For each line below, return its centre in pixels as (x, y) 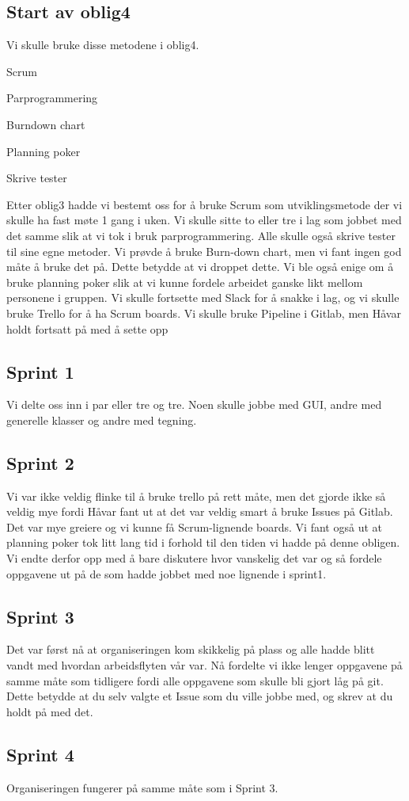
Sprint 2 (40, 462)
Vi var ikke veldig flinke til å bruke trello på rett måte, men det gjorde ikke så (196, 496)
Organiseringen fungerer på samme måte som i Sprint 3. (142, 787)
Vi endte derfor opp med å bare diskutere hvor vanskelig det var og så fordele (194, 558)
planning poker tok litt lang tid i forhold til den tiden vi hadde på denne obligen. (203, 542)
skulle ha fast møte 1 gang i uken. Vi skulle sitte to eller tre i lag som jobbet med (204, 220)
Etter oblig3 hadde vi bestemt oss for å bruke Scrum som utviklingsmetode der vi (204, 204)
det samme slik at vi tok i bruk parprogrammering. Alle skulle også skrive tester (201, 235)
